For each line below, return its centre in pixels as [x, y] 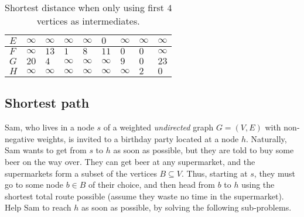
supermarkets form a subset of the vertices [81, 173]
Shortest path [47, 103]
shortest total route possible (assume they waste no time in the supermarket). [144, 196]
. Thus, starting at [215, 173]
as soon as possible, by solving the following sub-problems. [186, 207]
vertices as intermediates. [88, 21]
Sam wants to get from [46, 150]
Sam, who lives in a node [49, 127]
